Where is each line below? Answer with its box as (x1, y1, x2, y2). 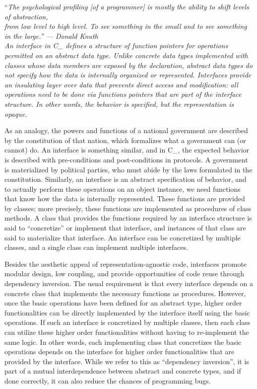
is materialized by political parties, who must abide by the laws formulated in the (4, 164, 253, 174)
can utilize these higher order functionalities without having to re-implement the (4, 327, 249, 337)
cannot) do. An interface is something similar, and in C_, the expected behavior (4, 145, 250, 155)
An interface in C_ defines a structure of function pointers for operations (4, 40, 228, 51)
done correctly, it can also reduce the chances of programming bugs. (4, 375, 211, 386)
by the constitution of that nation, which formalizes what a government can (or (4, 135, 246, 145)
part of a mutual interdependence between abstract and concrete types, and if (4, 366, 241, 376)
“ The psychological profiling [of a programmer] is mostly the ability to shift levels (4, 1, 249, 11)
